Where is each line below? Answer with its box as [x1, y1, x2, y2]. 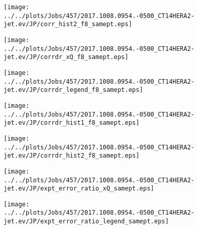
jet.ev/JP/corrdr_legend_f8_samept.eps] [4, 86, 144, 94]
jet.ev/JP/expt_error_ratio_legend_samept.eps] [4, 218, 169, 225]
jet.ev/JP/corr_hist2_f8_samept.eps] [4, 21, 132, 28]
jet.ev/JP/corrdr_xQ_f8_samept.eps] [4, 53, 129, 61]
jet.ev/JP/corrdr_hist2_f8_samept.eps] [4, 152, 140, 160]
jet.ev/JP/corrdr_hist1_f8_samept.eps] [4, 119, 140, 127]
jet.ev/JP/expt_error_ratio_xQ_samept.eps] [4, 185, 154, 193]
